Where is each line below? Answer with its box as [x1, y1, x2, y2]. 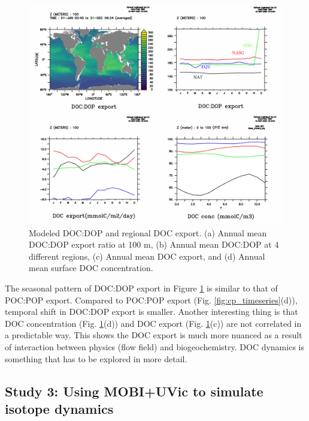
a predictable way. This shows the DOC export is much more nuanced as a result [5, 329, 302, 341]
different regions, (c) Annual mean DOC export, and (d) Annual [29, 249, 265, 262]
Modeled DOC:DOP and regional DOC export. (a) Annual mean [29, 226, 267, 239]
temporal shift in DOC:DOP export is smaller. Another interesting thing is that [5, 305, 298, 318]
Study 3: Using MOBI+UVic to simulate [5, 381, 263, 400]
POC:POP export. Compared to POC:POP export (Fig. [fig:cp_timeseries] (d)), [5, 293, 298, 306]
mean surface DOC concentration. [29, 261, 153, 274]
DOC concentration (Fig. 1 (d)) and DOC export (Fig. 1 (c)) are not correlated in [5, 317, 302, 329]
